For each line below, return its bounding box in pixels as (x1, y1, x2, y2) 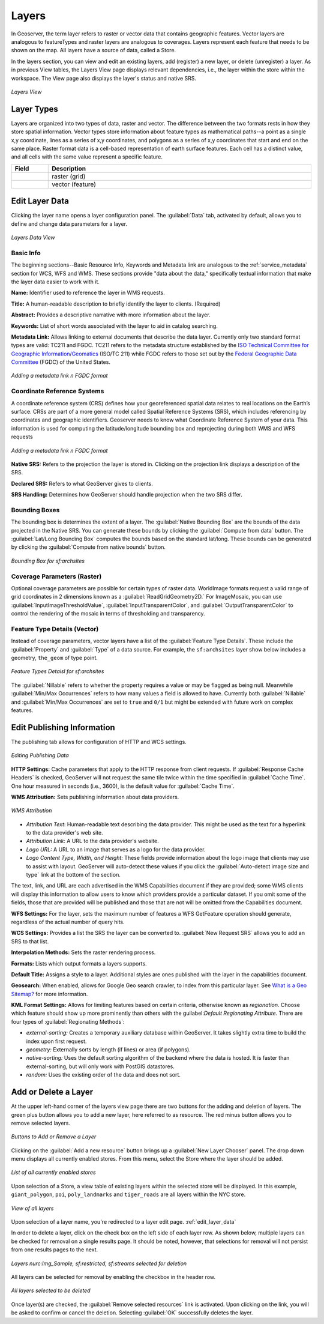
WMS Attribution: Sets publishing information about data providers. (11, 793, 179, 800)
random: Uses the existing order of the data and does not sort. (26, 1071, 181, 1078)
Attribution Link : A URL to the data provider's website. (26, 838, 159, 845)
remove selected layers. (11, 1119, 70, 1126)
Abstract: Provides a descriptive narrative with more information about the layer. (11, 311, 211, 318)
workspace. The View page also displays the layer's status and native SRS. (11, 74, 197, 82)
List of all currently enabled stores (11, 1168, 96, 1176)
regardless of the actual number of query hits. (11, 918, 125, 925)
